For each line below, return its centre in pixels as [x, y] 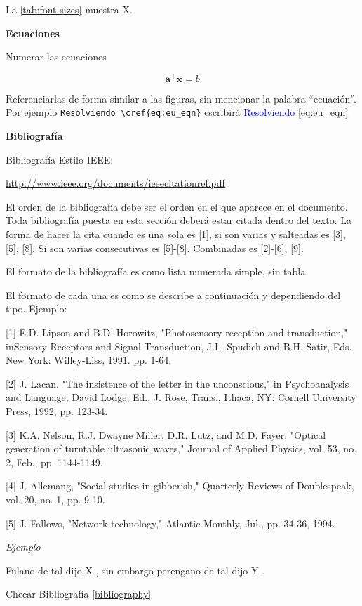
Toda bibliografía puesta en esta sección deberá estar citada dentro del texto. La [179, 220]
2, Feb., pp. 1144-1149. [54, 462]
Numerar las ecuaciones [56, 57]
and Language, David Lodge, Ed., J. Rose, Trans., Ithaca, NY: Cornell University [181, 397]
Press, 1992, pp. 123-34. [57, 411]
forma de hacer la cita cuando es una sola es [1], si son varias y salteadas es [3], [176, 234]
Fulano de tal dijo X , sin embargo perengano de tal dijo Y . [135, 570]
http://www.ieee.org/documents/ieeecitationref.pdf [115, 183]
